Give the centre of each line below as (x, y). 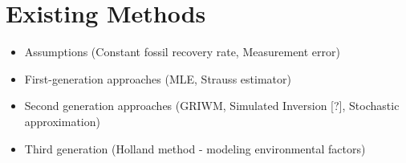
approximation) (62, 121)
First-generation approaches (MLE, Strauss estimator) (158, 78)
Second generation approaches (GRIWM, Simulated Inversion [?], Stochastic (212, 106)
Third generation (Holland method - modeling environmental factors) (195, 148)
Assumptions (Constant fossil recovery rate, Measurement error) (182, 52)
